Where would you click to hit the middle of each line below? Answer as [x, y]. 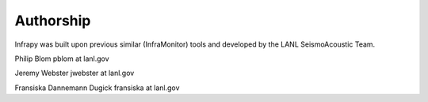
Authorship [53, 21]
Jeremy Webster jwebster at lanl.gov [75, 73]
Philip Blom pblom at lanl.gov [62, 59]
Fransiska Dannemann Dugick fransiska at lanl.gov [97, 88]
